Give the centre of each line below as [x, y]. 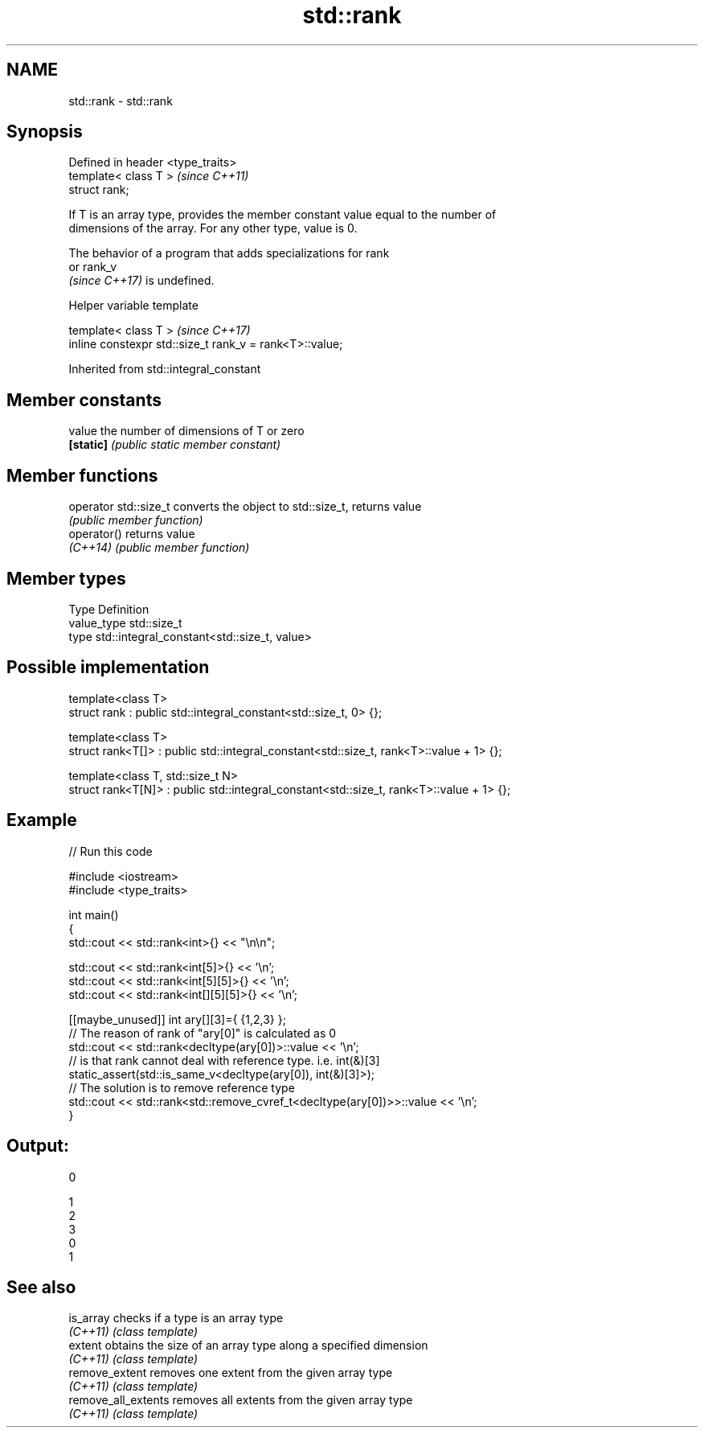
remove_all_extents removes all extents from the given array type [241, 1400]
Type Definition [109, 609]
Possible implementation [108, 668]
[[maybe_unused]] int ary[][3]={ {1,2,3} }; [177, 1019]
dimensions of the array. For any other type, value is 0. [213, 228]
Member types [66, 578]
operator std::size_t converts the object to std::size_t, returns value [245, 507]
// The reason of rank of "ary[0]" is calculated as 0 [203, 1033]
